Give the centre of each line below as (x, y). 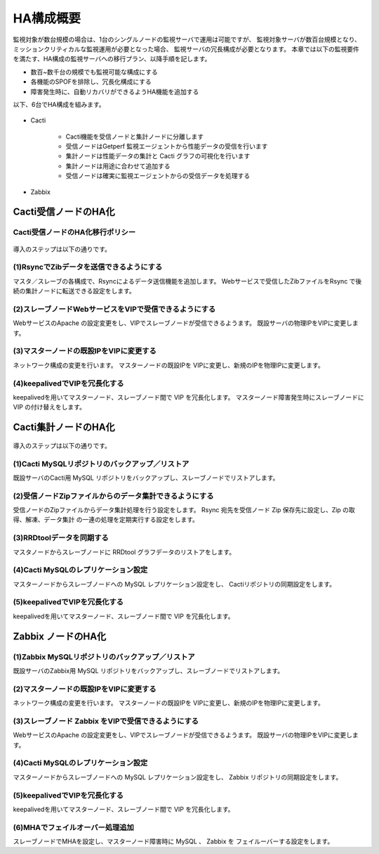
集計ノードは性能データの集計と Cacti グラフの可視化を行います (158, 156)
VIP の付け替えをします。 (49, 407)
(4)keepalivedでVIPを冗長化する (68, 383)
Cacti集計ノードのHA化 (64, 427)
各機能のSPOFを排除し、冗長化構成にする (91, 82)
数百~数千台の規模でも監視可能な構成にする (94, 72)
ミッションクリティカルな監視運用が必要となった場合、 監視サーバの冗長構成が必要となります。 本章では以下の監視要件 (186, 49)
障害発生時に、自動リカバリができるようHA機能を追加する (115, 91)
